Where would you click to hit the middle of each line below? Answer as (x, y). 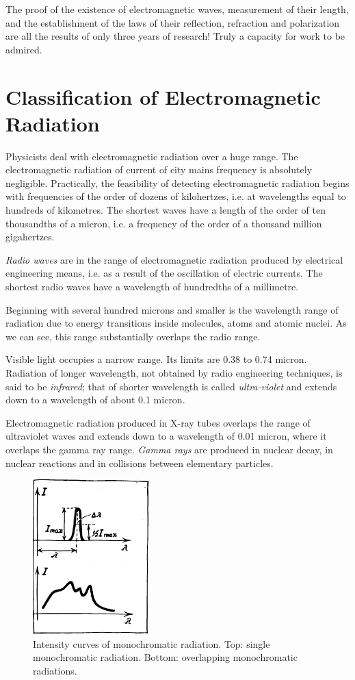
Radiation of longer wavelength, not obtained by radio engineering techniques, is (174, 373)
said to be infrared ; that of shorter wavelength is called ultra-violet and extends (171, 386)
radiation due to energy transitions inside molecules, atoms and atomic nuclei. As (176, 323)
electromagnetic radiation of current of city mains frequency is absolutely (159, 169)
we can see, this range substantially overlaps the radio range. (133, 336)
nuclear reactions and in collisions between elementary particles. (140, 463)
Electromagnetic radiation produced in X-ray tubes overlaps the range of (158, 422)
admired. (24, 49)
